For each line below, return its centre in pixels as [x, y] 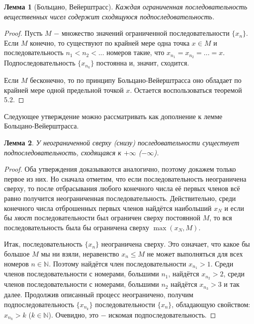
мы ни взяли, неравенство [80, 254]
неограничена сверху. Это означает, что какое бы [175, 244]
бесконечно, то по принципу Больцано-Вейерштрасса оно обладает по [136, 80]
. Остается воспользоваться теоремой [186, 90]
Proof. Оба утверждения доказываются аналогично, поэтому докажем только [120, 169]
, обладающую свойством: [211, 304]
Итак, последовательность [43, 244]
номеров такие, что [135, 52]
